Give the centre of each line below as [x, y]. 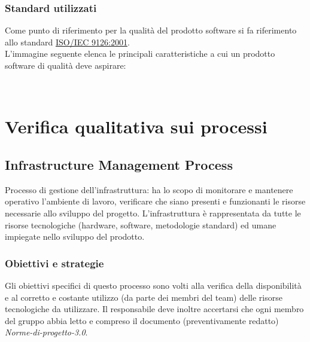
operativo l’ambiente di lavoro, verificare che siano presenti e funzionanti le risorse [155, 201]
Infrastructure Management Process [119, 164]
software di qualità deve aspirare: [66, 65]
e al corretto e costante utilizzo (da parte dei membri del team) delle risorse [144, 297]
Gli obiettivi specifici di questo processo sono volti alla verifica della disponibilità [153, 285]
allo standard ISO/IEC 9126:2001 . [67, 42]
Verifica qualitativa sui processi [136, 126]
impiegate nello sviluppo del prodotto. [75, 236]
